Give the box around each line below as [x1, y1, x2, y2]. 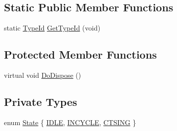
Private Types [4, 94, 77, 109]
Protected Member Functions [4, 47, 157, 62]
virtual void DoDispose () [4, 70, 81, 80]
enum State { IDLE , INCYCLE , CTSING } [4, 117, 136, 127]
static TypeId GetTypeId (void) [4, 23, 101, 33]
